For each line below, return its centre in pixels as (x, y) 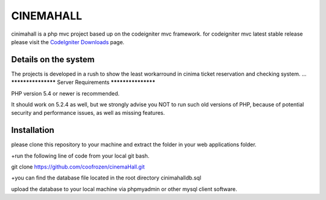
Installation (33, 130)
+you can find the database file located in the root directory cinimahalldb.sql (106, 178)
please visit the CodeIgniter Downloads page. (68, 42)
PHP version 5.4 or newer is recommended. (66, 93)
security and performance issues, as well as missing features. (88, 113)
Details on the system (53, 60)
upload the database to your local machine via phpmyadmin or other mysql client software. (124, 189)
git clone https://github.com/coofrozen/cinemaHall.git (78, 167)
